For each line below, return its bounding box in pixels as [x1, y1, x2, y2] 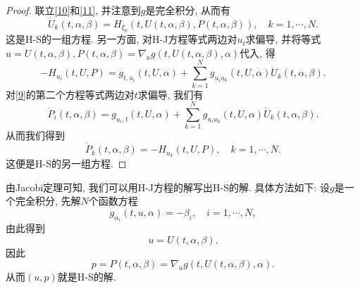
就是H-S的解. [57, 269, 116, 284]
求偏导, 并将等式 [245, 32, 321, 46]
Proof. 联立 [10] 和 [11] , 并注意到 [6, 3, 141, 17]
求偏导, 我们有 [137, 86, 204, 101]
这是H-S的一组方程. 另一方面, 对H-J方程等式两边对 [6, 32, 237, 46]
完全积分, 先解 [15, 193, 81, 208]
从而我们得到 [6, 128, 65, 143]
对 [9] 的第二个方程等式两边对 [6, 86, 135, 101]
